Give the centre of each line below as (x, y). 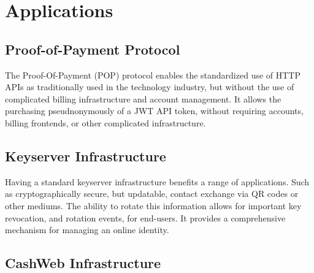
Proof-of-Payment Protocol (93, 49)
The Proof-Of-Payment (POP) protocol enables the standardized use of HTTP (153, 75)
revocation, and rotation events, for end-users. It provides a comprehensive (145, 217)
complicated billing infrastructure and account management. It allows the (143, 98)
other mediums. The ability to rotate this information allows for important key (153, 205)
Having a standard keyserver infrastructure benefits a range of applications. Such (157, 181)
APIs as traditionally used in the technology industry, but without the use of (150, 87)
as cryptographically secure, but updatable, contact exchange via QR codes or (152, 194)
